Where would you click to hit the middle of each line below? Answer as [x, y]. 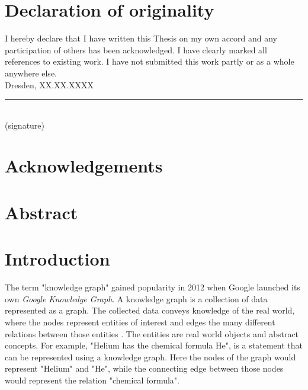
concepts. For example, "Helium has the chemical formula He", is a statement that [154, 345]
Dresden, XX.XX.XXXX [49, 84]
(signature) [25, 125]
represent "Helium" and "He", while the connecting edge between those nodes [144, 368]
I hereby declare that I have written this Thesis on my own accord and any [141, 38]
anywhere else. [31, 73]
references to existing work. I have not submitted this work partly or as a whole [150, 61]
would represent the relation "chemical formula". [92, 380]
